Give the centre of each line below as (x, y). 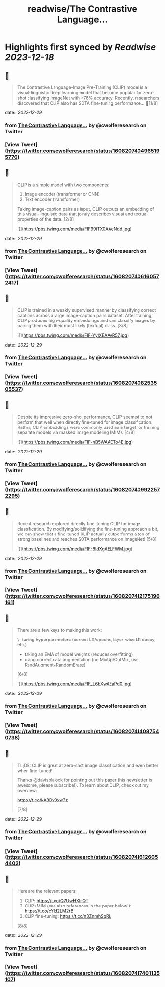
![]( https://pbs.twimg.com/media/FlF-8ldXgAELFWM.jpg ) (75, 549)
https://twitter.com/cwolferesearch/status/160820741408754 (83, 731)
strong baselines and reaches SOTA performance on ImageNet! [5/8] (87, 539)
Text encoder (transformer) (52, 199)
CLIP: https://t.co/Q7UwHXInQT (56, 900)
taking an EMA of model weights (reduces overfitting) (79, 654)
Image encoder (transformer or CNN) (62, 194)
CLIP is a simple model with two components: (63, 185)
